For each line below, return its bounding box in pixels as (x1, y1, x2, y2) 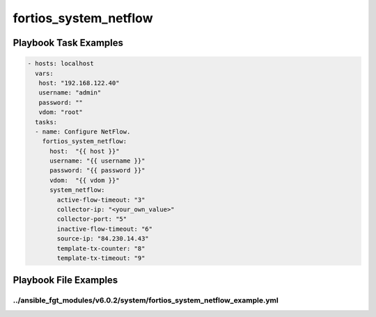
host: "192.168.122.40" (38, 79, 120, 87)
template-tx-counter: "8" (56, 244, 146, 252)
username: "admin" (38, 89, 102, 97)
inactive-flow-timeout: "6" (56, 225, 153, 233)
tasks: (35, 118, 58, 126)
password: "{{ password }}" (49, 167, 146, 174)
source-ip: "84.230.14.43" (56, 235, 149, 243)
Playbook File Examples (13, 275, 118, 286)
